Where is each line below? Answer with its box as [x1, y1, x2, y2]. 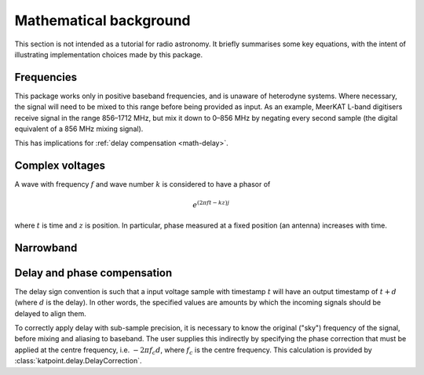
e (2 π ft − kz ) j [192, 198, 230, 209]
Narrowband [14, 241, 78, 254]
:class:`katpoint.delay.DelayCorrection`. [14, 356, 142, 366]
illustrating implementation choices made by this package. [14, 49, 203, 59]
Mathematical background [14, 12, 192, 29]
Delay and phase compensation [14, 266, 173, 279]
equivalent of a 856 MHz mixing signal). [14, 124, 144, 133]
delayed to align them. [14, 308, 86, 318]
